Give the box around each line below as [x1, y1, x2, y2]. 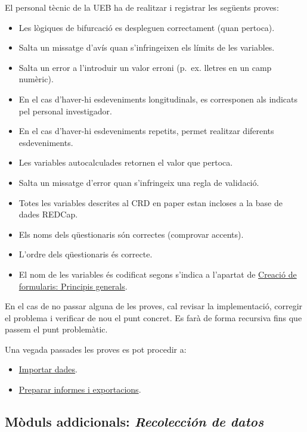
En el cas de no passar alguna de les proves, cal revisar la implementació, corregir [5, 300, 303, 312]
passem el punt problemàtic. [5, 323, 108, 335]
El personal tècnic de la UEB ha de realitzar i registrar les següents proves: [5, 1, 279, 13]
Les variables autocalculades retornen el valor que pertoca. [18, 156, 233, 169]
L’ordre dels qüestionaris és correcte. [18, 248, 153, 260]
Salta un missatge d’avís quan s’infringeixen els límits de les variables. [18, 41, 275, 54]
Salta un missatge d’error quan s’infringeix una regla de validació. [18, 176, 259, 188]
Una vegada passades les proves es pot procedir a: [5, 343, 187, 355]
